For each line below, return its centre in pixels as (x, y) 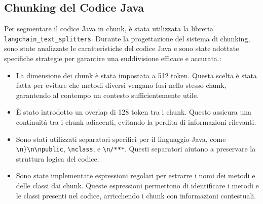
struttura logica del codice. (58, 158)
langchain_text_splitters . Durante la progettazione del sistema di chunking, (127, 38)
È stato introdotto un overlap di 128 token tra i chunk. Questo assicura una (134, 112)
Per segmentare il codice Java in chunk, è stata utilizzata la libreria (109, 29)
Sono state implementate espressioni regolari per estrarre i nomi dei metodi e (136, 175)
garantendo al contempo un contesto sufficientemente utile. (107, 95)
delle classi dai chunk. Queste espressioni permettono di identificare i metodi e (137, 186)
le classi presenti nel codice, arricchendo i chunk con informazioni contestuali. (136, 195)
